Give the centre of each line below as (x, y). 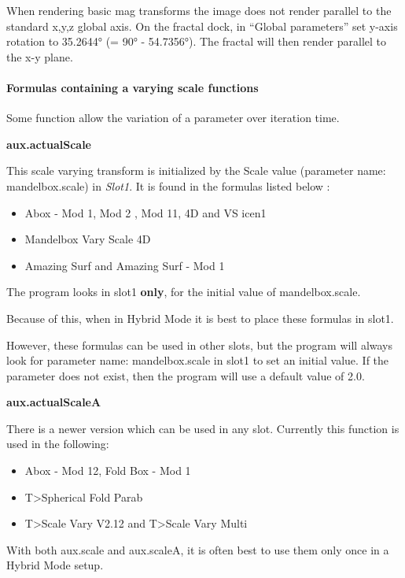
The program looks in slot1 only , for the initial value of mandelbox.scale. (184, 292)
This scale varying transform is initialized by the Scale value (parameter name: (196, 170)
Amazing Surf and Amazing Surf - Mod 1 (125, 265)
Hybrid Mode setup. (55, 565)
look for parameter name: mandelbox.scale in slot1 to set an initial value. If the (198, 360)
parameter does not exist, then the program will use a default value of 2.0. (186, 375)
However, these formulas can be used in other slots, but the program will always (200, 345)
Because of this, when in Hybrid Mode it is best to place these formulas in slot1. (200, 318)
